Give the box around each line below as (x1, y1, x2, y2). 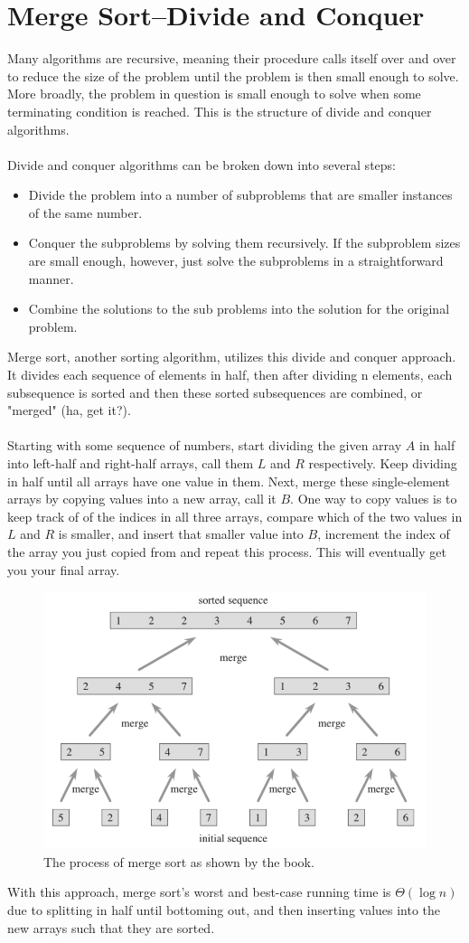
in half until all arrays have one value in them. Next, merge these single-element (7, 471, 450, 490)
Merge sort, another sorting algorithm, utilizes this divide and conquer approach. (7, 347, 456, 366)
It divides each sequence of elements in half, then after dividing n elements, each (7, 365, 453, 384)
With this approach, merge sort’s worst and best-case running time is (7, 882, 391, 901)
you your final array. (7, 560, 120, 579)
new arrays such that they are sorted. (7, 918, 215, 937)
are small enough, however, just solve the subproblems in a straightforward (28, 251, 444, 270)
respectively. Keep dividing (308, 454, 457, 472)
